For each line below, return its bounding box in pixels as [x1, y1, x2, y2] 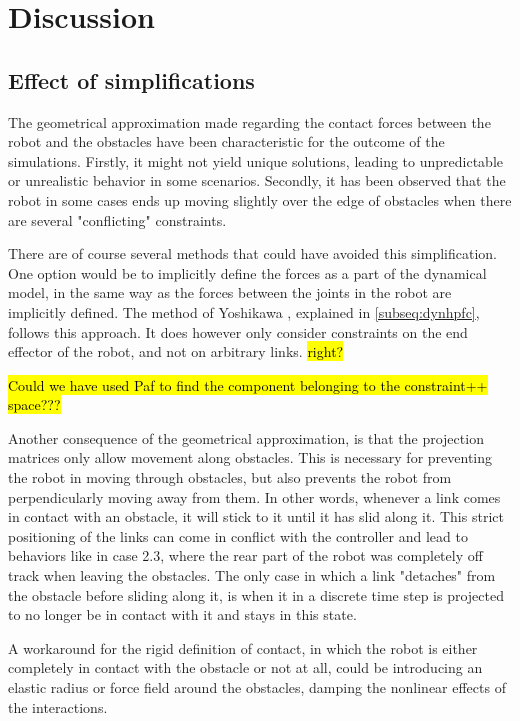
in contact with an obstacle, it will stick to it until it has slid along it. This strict [8, 506, 504, 527]
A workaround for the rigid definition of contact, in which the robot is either [8, 637, 478, 658]
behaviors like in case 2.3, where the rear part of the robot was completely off [8, 545, 483, 566]
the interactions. [8, 696, 108, 717]
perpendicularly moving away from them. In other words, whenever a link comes [8, 486, 501, 507]
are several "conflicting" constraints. [8, 209, 227, 230]
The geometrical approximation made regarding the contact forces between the [8, 111, 491, 132]
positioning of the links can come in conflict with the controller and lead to [8, 525, 468, 546]
